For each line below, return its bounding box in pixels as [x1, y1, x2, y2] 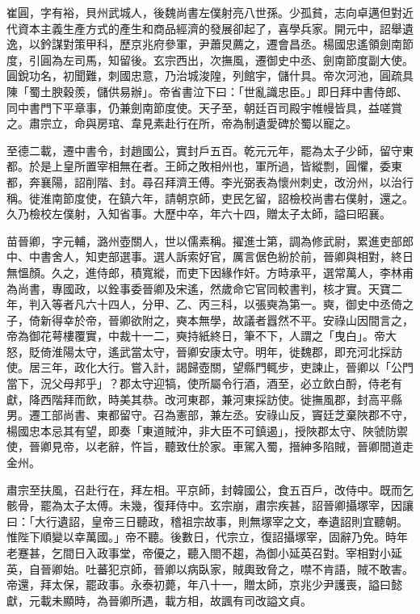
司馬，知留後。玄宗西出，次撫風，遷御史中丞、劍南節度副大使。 [73, 51, 414, 68]
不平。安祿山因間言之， [288, 311, 414, 328]
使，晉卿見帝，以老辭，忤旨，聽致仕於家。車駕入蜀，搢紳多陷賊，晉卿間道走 [6, 438, 414, 455]
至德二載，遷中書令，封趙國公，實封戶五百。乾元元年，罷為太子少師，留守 [6, 141, 402, 158]
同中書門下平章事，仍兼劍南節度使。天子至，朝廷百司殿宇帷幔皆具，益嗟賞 [6, 99, 402, 116]
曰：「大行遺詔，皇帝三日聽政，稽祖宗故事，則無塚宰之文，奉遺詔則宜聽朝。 [6, 512, 408, 529]
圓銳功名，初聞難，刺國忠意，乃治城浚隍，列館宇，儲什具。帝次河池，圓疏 [6, 67, 402, 84]
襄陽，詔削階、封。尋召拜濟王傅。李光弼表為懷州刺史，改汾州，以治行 [40, 173, 414, 190]
